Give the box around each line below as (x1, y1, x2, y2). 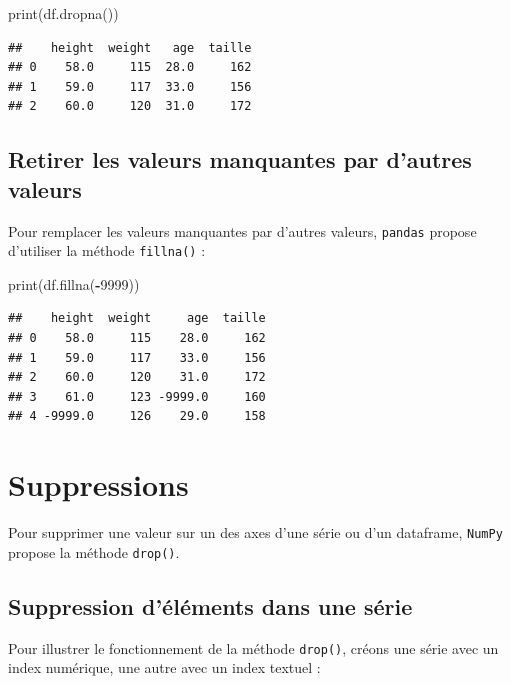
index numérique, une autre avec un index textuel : (8, 657, 321, 678)
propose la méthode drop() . (8, 541, 180, 562)
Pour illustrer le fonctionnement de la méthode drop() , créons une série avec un (8, 637, 499, 658)
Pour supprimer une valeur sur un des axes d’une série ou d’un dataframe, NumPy (8, 522, 503, 543)
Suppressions (8, 464, 189, 505)
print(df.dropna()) (8, 3, 119, 23)
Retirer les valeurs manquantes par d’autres (8, 144, 472, 175)
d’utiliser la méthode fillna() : (8, 240, 206, 261)
